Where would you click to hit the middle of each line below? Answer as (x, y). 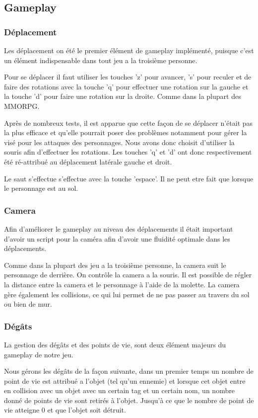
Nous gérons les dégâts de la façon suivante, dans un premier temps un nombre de (129, 371)
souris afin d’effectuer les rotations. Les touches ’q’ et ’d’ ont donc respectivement (128, 152)
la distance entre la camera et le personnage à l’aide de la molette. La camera (122, 284)
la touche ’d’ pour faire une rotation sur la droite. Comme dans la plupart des (123, 96)
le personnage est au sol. (41, 188)
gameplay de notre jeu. (39, 354)
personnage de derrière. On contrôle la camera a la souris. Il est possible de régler (128, 275)
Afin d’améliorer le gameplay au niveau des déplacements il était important (119, 228)
